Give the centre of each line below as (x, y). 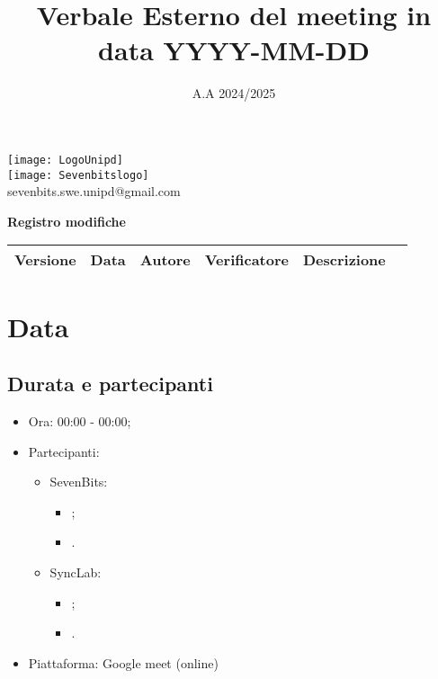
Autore (165, 260)
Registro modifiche (67, 221)
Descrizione (344, 260)
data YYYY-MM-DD (234, 50)
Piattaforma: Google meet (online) (123, 662)
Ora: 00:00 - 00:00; (80, 420)
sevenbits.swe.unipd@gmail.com (94, 191)
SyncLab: (76, 572)
